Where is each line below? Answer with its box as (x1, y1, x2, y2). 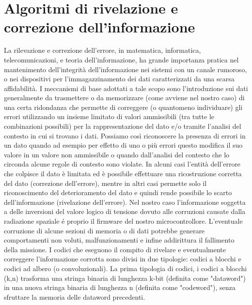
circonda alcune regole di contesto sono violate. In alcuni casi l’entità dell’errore (4, 159, 241, 169)
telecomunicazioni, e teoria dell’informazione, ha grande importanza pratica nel (4, 54, 239, 64)
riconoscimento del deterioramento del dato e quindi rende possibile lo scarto (4, 187, 232, 198)
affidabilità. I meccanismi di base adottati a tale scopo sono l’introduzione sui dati (4, 83, 248, 93)
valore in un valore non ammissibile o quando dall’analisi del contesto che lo (4, 149, 230, 159)
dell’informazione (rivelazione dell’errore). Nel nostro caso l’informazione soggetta (4, 197, 246, 207)
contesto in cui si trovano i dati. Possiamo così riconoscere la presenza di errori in (4, 130, 246, 140)
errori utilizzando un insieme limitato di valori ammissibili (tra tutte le (4, 111, 215, 122)
